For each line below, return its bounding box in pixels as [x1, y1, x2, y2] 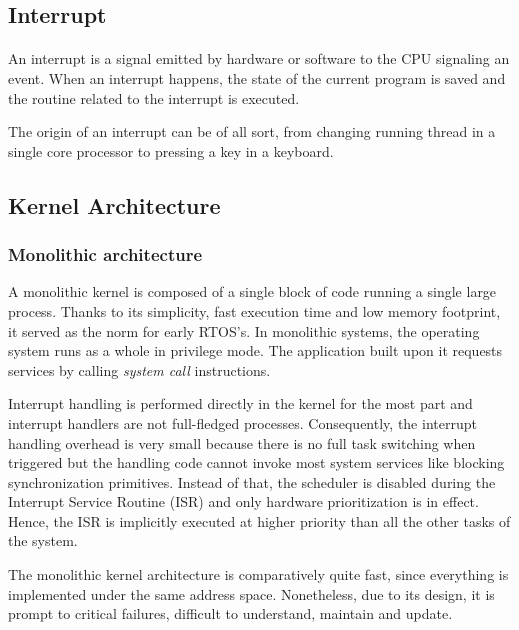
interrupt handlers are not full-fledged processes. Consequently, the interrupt [8, 412, 477, 433]
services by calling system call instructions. [8, 359, 271, 380]
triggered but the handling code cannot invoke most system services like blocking [8, 452, 505, 473]
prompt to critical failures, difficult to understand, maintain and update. [8, 603, 453, 624]
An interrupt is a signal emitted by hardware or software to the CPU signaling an [8, 48, 510, 69]
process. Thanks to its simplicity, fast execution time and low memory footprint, [8, 300, 501, 321]
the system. [8, 530, 78, 551]
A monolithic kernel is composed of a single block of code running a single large [8, 281, 497, 302]
